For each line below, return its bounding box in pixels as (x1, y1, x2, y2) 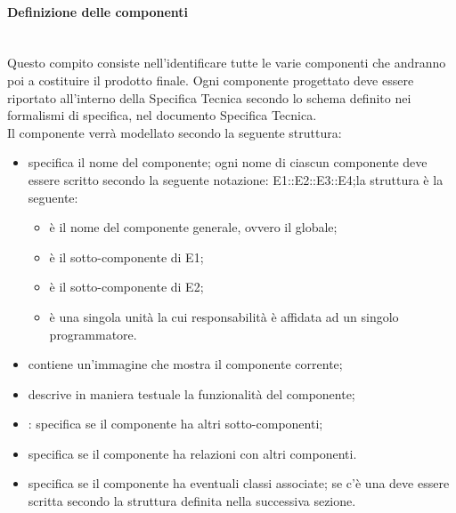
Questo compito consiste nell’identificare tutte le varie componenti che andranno (7, 53, 446, 72)
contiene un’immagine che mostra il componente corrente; (28, 355, 343, 373)
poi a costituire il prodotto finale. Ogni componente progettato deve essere (7, 70, 414, 89)
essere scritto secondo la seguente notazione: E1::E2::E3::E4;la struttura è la (28, 170, 444, 188)
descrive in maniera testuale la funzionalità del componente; (28, 384, 355, 403)
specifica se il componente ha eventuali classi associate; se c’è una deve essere (28, 474, 450, 493)
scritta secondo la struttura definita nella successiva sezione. (28, 492, 356, 510)
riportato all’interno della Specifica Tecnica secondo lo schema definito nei (7, 88, 411, 107)
